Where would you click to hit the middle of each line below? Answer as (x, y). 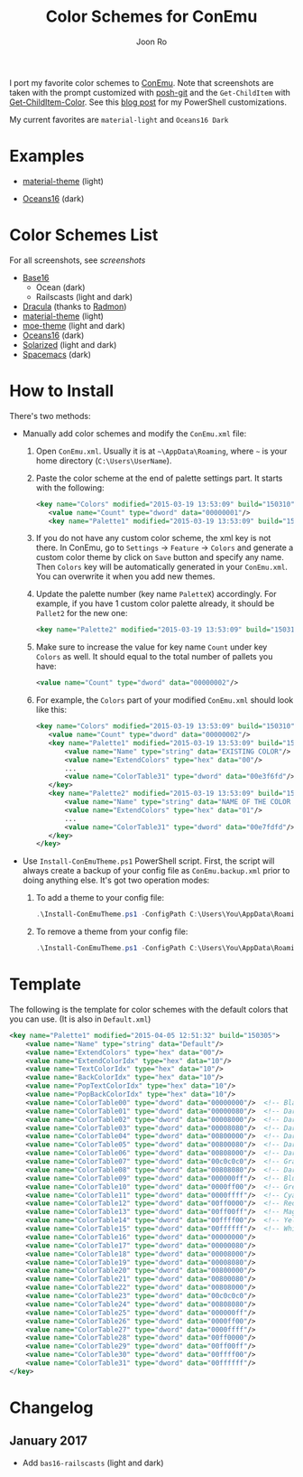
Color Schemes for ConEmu (151, 17)
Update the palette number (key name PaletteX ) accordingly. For (156, 594)
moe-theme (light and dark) (74, 325)
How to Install (62, 391)
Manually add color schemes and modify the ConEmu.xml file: (134, 433)
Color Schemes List (84, 235)
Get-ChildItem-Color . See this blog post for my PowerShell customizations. (148, 102)
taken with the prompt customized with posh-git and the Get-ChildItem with (150, 92)
